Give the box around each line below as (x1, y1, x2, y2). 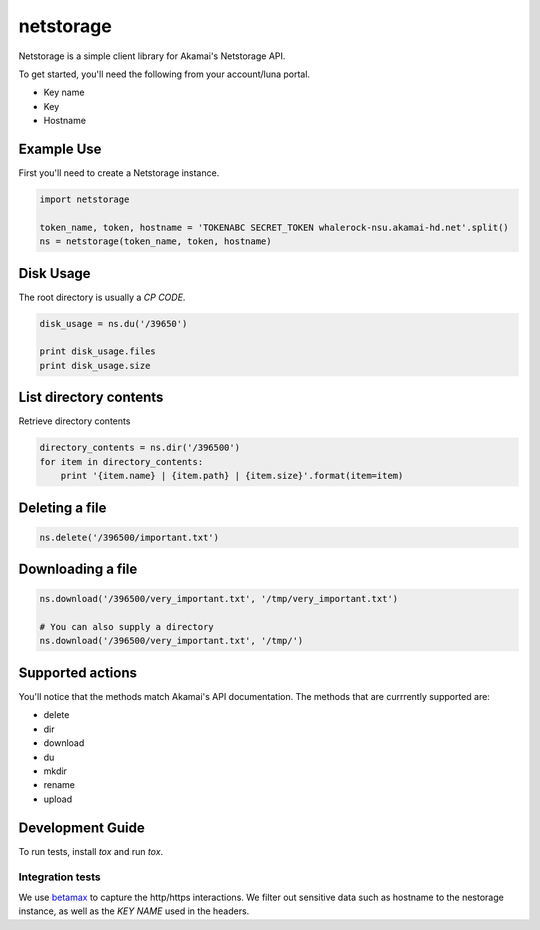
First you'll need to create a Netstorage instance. (18, 167, 220, 179)
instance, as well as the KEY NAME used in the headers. (18, 905, 250, 917)
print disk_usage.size (39, 360, 151, 371)
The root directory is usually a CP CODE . (18, 291, 186, 303)
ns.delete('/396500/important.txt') (39, 531, 220, 543)
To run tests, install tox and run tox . (18, 845, 164, 857)
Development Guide (18, 819, 145, 836)
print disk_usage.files (39, 346, 157, 357)
